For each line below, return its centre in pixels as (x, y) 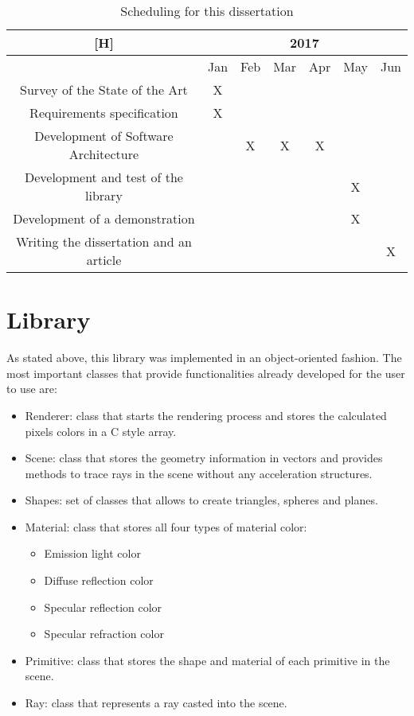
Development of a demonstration (104, 218)
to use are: (32, 389)
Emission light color (92, 553)
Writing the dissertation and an (104, 241)
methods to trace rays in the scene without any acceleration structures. (199, 473)
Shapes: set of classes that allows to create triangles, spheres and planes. (201, 500)
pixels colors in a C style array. (101, 431)
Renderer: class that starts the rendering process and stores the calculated (206, 415)
